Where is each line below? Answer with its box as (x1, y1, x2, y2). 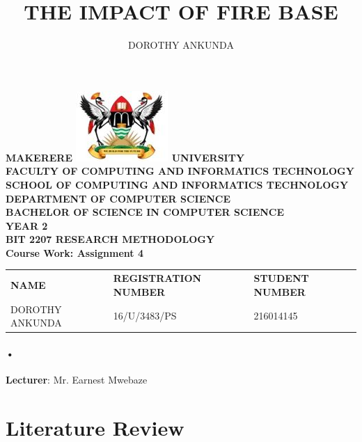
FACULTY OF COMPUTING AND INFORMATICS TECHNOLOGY (6, 164, 354, 178)
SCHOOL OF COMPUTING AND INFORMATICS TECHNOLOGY (6, 177, 349, 191)
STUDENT (253, 271, 309, 285)
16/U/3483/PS (113, 308, 177, 323)
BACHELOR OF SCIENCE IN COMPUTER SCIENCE (6, 205, 285, 219)
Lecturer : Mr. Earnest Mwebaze (6, 372, 148, 387)
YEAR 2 (6, 218, 48, 232)
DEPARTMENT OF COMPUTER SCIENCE (6, 191, 231, 205)
